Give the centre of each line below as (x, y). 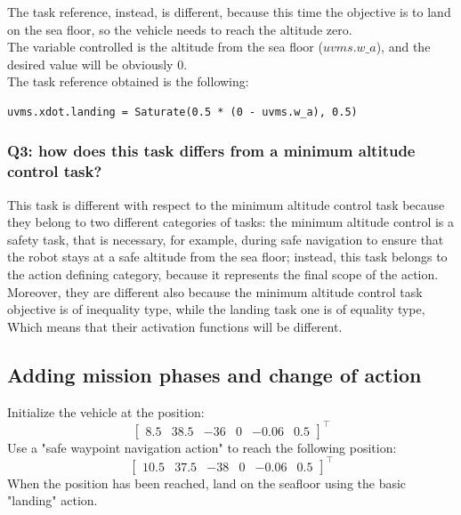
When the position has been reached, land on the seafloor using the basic (207, 483)
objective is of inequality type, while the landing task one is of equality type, (216, 309)
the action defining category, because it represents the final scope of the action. (223, 274)
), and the (403, 47)
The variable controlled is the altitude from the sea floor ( (165, 47)
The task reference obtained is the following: (128, 81)
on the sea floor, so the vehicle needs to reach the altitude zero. (180, 29)
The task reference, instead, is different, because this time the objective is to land (229, 12)
